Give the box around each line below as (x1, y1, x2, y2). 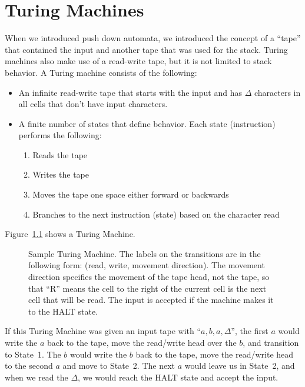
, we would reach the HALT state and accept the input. (78, 371, 279, 383)
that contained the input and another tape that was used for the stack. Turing (5, 43, 288, 55)
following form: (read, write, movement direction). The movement (28, 259, 265, 271)
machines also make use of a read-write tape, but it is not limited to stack (5, 55, 272, 67)
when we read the (5, 371, 68, 383)
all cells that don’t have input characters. (18, 98, 168, 110)
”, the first (231, 325, 268, 337)
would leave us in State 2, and (184, 359, 295, 372)
